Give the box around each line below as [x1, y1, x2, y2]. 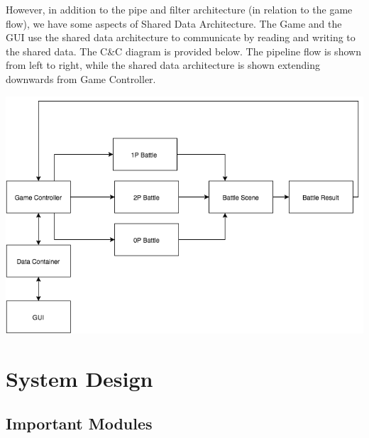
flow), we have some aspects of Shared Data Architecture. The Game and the [6, 16, 342, 31]
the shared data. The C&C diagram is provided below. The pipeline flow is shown [6, 43, 361, 58]
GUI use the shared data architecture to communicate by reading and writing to [6, 30, 356, 45]
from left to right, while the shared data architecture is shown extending [6, 58, 320, 72]
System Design [6, 363, 153, 393]
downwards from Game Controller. [6, 71, 156, 86]
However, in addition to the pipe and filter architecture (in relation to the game [6, 2, 353, 16]
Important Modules [6, 412, 153, 434]
